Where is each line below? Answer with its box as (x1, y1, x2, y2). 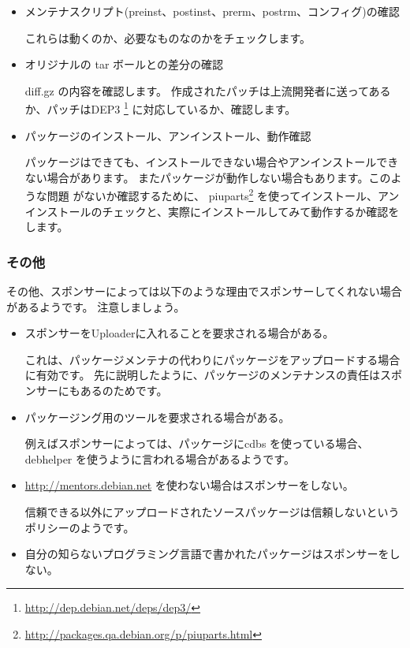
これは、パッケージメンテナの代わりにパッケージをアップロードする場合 (24, 351, 401, 367)
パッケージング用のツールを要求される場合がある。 (24, 408, 290, 425)
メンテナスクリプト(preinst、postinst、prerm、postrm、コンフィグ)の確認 (24, 3, 400, 19)
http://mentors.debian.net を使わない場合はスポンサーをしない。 (24, 477, 354, 493)
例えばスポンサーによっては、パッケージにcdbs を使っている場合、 (24, 435, 369, 452)
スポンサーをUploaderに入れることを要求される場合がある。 (24, 325, 334, 341)
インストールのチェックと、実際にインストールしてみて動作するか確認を (24, 203, 400, 219)
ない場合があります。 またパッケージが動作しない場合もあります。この (24, 169, 391, 185)
